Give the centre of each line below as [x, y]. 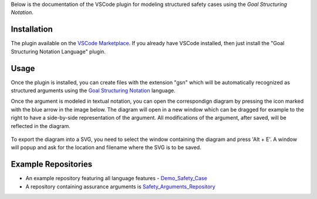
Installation [32, 29]
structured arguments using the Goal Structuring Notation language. [93, 90]
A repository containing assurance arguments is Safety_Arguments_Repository [120, 186]
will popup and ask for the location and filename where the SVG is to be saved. [106, 147]
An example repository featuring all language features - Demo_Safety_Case [117, 178]
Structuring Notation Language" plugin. [58, 51]
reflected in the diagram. [41, 126]
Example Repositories [52, 164]
